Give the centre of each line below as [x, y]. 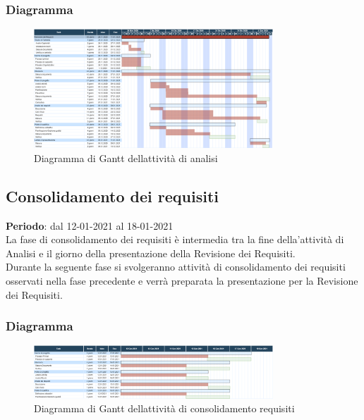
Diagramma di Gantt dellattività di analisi [126, 157]
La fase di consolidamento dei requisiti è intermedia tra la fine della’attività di [175, 239]
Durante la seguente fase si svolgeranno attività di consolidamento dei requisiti [176, 267]
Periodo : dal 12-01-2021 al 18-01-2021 [90, 225]
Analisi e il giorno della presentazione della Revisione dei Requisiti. [151, 253]
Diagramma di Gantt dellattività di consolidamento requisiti [164, 408]
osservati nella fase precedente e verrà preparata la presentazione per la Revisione [182, 280]
